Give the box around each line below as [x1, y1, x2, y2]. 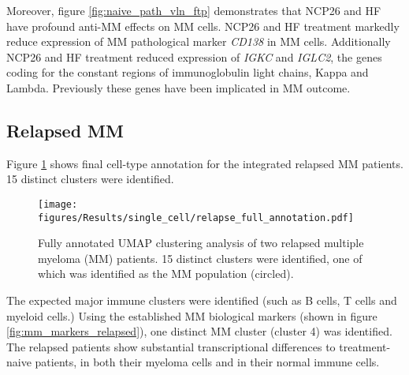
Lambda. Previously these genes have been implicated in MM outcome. [6, 79, 351, 96]
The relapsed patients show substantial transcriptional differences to [6, 338, 336, 354]
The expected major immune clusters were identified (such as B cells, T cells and [6, 292, 397, 309]
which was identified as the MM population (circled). [38, 265, 294, 282]
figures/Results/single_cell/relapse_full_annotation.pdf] [38, 212, 354, 223]
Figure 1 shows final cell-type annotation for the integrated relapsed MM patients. [6, 155, 403, 171]
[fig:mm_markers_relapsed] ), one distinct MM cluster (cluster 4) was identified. [6, 323, 392, 339]
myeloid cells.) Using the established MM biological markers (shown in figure [6, 307, 377, 324]
